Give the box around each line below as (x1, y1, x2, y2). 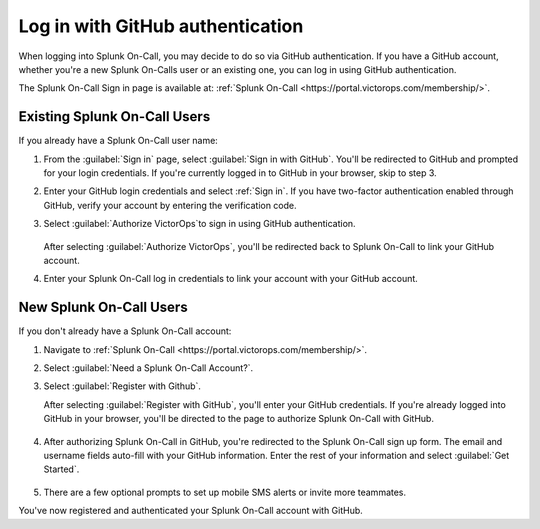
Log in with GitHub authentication (18, 15, 304, 37)
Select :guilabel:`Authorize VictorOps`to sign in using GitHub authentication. (43, 218, 356, 230)
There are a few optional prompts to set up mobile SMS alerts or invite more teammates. (43, 486, 407, 498)
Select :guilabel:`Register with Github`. (43, 380, 202, 392)
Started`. (43, 463, 80, 475)
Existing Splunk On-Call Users (18, 108, 211, 125)
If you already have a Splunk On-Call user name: (18, 135, 219, 147)
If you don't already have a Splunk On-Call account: (18, 325, 232, 337)
